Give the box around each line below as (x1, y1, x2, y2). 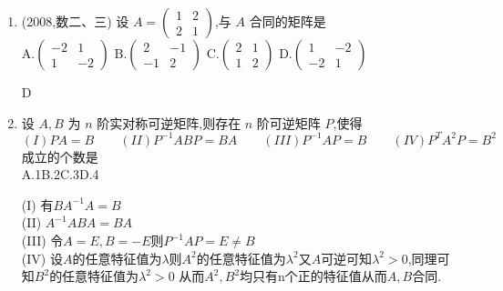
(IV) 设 (21, 248, 63, 267)
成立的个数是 (21, 146, 98, 166)
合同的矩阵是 (249, 12, 326, 30)
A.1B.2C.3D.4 (21, 165, 99, 184)
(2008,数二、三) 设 (21, 12, 129, 30)
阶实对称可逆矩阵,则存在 (97, 113, 241, 132)
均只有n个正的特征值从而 (240, 266, 387, 286)
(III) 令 (21, 231, 64, 250)
